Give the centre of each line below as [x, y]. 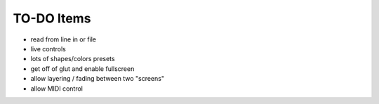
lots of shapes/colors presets [73, 59]
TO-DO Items [52, 18]
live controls [48, 48]
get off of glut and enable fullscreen [82, 69]
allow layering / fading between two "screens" [98, 79]
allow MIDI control [57, 89]
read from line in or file [64, 39]
